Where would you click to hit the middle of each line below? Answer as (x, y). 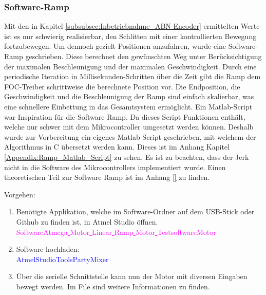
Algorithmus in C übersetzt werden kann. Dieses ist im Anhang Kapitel (117, 147)
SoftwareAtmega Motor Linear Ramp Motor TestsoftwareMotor (116, 232)
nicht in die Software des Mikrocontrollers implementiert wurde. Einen (115, 167)
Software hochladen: (48, 249)
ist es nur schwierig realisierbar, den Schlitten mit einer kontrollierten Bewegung (130, 36)
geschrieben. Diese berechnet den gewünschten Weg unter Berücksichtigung (144, 56)
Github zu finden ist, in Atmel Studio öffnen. (87, 221)
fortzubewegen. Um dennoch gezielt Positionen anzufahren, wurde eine (115, 46)
